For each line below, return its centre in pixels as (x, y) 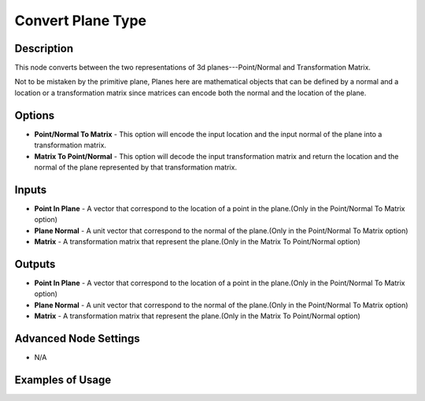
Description (44, 48)
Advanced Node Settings (78, 338)
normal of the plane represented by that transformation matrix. (136, 167)
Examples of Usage (63, 379)
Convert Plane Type (81, 20)
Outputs (35, 264)
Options (35, 115)
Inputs (31, 189)
